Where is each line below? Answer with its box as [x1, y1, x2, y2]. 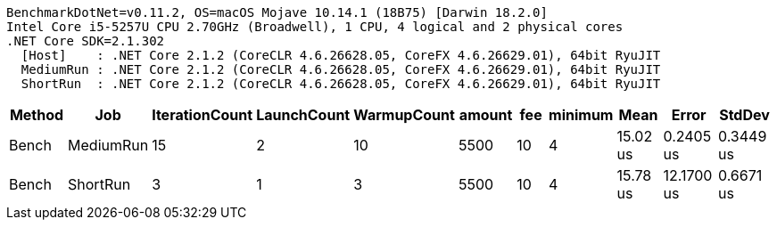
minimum [549, 106, 614, 124]
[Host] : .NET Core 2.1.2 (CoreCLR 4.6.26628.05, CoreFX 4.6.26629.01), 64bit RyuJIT [21, 48, 661, 62]
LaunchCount [256, 106, 351, 124]
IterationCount [152, 106, 253, 124]
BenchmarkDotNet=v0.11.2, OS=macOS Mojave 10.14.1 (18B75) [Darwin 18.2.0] [6, 5, 548, 20]
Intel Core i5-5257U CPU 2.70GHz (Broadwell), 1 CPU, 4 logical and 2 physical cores [6, 20, 624, 34]
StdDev [719, 106, 770, 124]
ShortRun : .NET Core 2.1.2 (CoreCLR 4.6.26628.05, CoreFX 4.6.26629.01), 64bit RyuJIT [21, 77, 661, 91]
